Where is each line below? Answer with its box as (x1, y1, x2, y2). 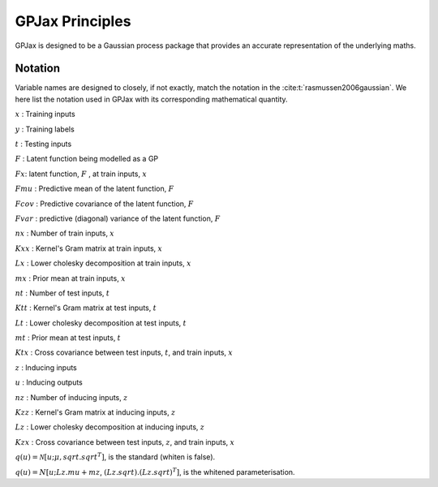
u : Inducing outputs (15, 377, 83, 387)
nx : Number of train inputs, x (15, 228, 115, 239)
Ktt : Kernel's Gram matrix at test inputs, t (15, 303, 157, 312)
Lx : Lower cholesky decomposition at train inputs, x (15, 258, 191, 268)
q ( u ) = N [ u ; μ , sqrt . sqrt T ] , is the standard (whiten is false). (15, 451, 216, 462)
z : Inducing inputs (15, 362, 77, 373)
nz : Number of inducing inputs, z (15, 392, 128, 402)
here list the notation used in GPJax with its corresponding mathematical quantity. (15, 94, 288, 104)
